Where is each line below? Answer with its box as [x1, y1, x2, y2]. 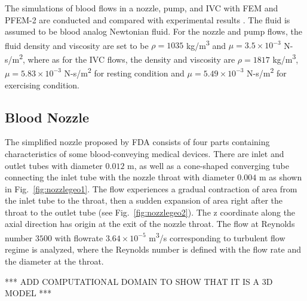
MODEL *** [5, 287, 52, 299]
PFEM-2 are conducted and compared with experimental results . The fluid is [5, 13, 290, 26]
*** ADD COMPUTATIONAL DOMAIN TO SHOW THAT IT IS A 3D [5, 275, 273, 287]
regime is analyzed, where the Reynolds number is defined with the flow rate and [5, 243, 302, 256]
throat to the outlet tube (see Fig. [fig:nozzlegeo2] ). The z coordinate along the [5, 205, 296, 218]
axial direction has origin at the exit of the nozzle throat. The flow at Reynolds [5, 217, 295, 230]
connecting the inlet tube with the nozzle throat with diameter [5, 171, 235, 183]
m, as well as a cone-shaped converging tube [127, 159, 289, 171]
